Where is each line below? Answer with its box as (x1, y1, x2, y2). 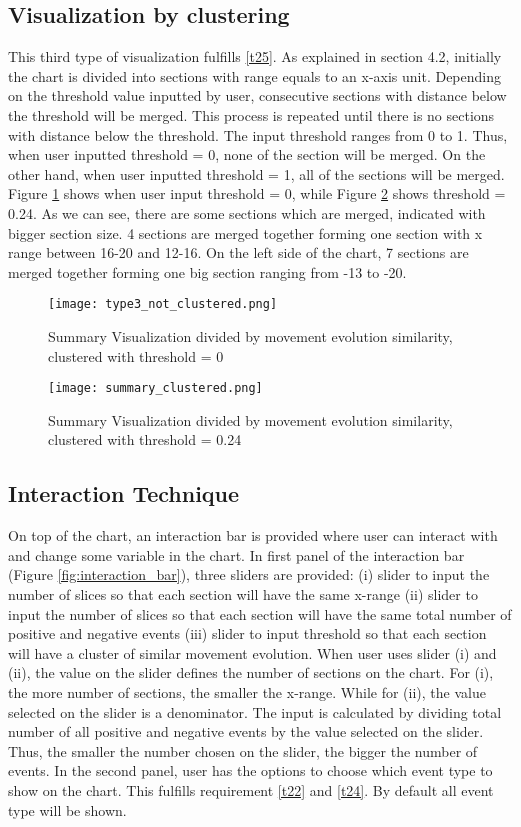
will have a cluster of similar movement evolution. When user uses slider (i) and (8, 642, 497, 663)
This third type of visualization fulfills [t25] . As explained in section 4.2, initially (8, 46, 502, 67)
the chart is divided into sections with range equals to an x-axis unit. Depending (8, 65, 502, 86)
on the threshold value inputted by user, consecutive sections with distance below (8, 85, 507, 106)
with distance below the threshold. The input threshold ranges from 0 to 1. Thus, (8, 124, 508, 145)
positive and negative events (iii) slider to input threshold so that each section (8, 623, 487, 644)
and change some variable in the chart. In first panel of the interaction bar (8, 544, 465, 565)
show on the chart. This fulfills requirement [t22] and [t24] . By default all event (8, 779, 494, 800)
